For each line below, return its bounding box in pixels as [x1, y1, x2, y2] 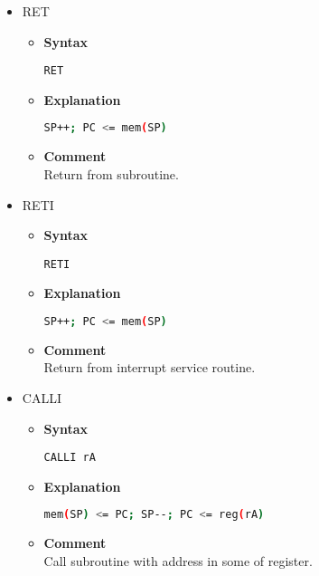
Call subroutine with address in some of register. [43, 551, 313, 570]
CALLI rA [43, 451, 96, 465]
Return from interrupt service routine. [43, 358, 256, 377]
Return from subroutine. [43, 164, 179, 183]
